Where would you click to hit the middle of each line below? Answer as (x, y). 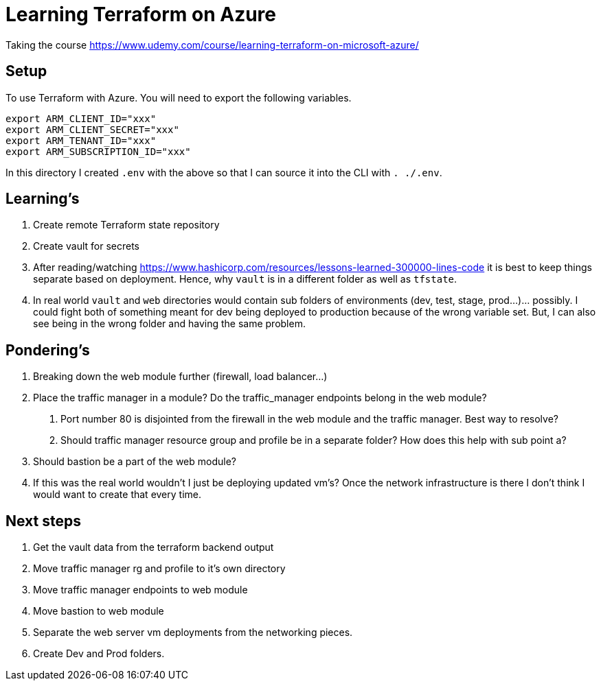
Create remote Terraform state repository (126, 225)
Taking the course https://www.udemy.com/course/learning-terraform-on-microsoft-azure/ (212, 45)
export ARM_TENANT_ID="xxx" (81, 140)
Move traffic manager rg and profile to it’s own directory (159, 569)
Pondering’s (48, 350)
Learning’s (43, 199)
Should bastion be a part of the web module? (135, 462)
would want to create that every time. (117, 495)
